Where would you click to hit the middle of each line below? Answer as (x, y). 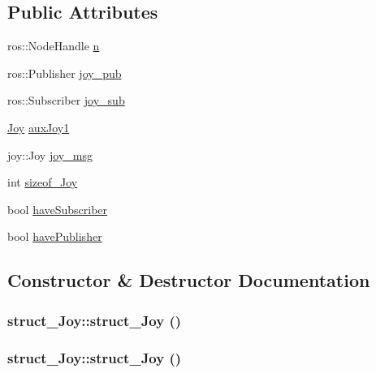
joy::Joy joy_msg (50, 154)
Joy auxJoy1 (39, 127)
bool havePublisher (55, 236)
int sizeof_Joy (43, 182)
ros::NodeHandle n (54, 46)
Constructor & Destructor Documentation (189, 280)
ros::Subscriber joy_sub (66, 100)
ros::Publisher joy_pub (65, 73)
